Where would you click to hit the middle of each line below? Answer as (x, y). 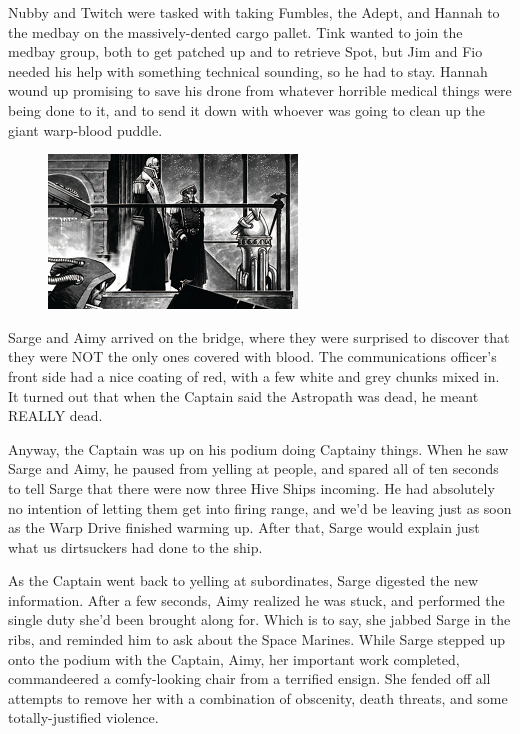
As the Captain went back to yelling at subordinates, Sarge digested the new (243, 580)
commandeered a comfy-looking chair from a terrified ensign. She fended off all (249, 678)
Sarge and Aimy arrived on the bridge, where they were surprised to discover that (259, 336)
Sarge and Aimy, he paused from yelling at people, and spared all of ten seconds (253, 468)
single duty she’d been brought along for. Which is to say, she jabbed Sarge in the (259, 619)
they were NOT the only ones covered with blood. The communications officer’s (252, 356)
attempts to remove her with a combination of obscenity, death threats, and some (258, 697)
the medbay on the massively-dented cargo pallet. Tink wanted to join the (235, 31)
